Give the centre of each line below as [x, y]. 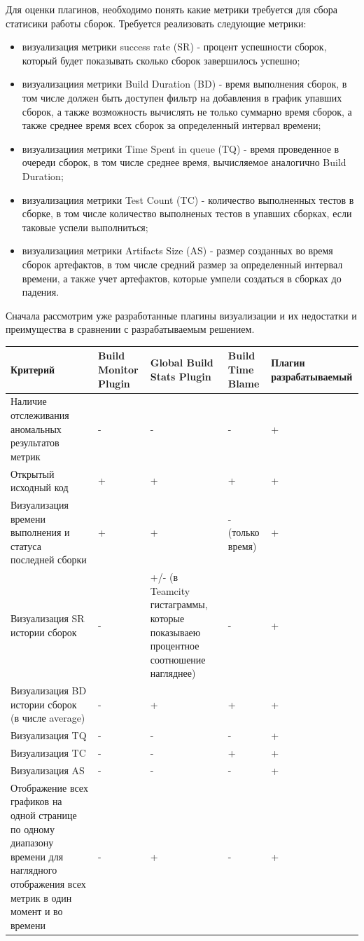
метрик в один [41, 897]
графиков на [36, 801]
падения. [41, 292]
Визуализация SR [48, 618]
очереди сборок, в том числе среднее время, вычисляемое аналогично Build [184, 162]
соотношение [178, 659]
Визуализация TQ [49, 735]
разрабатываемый [312, 376]
